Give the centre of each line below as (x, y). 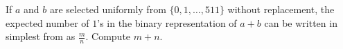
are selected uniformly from (108, 9)
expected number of (47, 22)
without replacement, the (281, 9)
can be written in (301, 22)
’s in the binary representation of (167, 22)
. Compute (108, 36)
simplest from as (41, 36)
